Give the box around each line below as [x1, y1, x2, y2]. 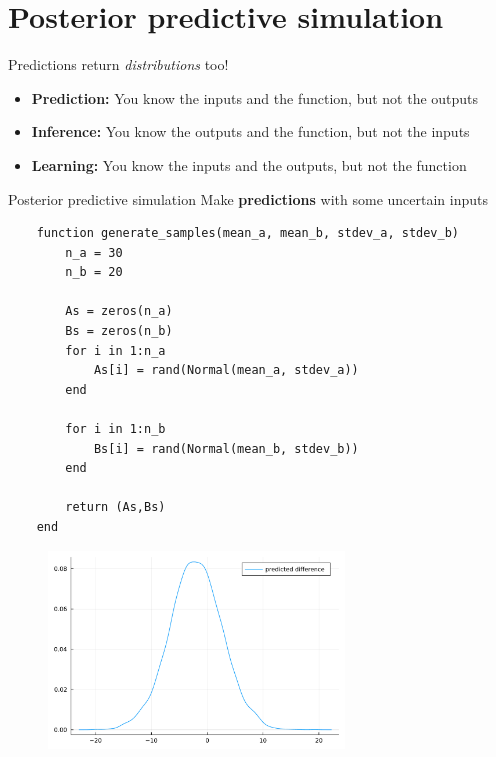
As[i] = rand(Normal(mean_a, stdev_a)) [93, 363, 359, 378]
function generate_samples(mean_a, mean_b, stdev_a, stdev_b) [36, 226, 460, 241]
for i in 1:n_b [65, 422, 166, 437]
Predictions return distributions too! [8, 54, 229, 75]
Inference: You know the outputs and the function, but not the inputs [31, 121, 470, 142]
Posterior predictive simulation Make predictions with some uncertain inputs [8, 188, 489, 209]
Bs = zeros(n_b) [65, 324, 173, 339]
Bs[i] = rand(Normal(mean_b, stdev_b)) [93, 441, 359, 456]
